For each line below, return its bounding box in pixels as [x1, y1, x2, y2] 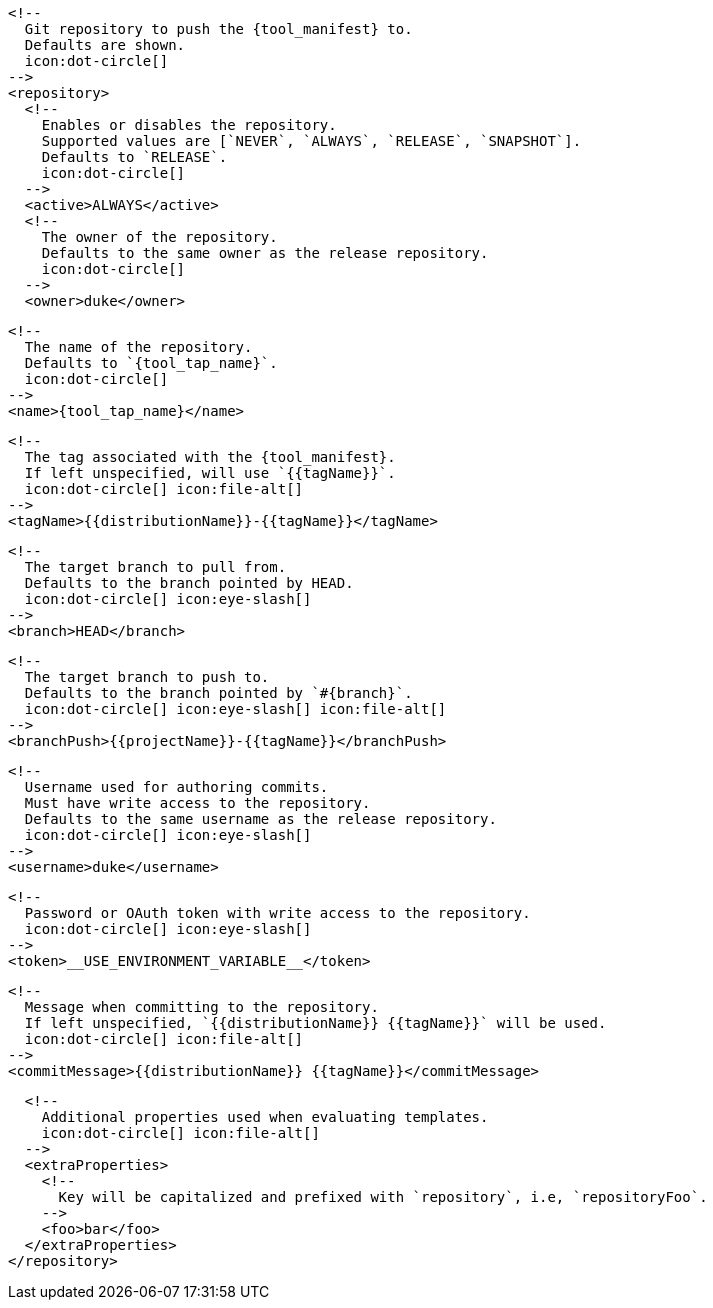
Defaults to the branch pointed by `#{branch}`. [24, 685, 413, 701]
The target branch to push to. [24, 669, 270, 685]
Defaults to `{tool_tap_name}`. [24, 355, 278, 371]
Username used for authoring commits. [24, 779, 329, 795]
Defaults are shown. [24, 37, 186, 53]
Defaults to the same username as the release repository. [24, 811, 497, 827]
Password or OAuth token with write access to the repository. [24, 905, 531, 921]
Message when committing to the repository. [24, 999, 379, 1015]
